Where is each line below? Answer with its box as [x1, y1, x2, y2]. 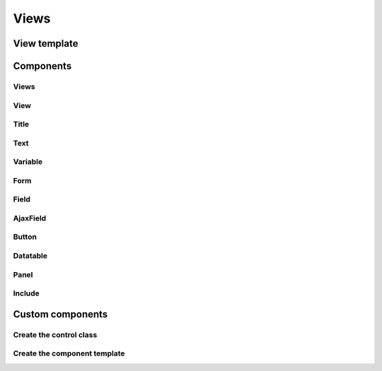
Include [13, 288, 40, 298]
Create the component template [13, 348, 125, 358]
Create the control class [13, 329, 98, 339]
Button [13, 232, 37, 242]
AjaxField [13, 213, 47, 223]
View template [13, 37, 79, 49]
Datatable [13, 251, 47, 261]
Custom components [13, 308, 108, 320]
